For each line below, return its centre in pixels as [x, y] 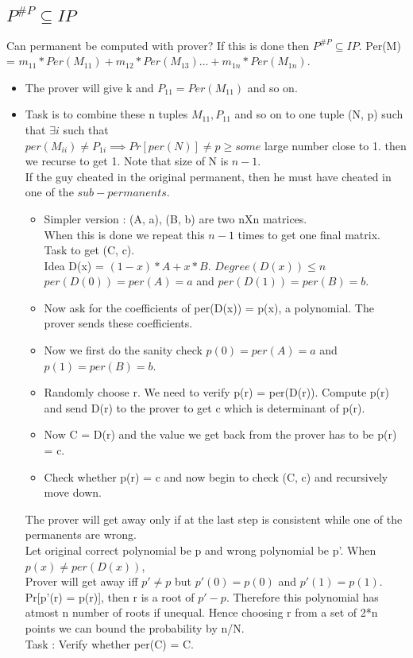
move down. [73, 492]
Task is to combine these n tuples [106, 114]
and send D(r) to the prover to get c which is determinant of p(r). [205, 407]
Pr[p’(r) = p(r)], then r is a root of [110, 596]
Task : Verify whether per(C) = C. [109, 643]
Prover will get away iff [81, 581]
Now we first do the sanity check [123, 350]
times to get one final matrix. [309, 234]
